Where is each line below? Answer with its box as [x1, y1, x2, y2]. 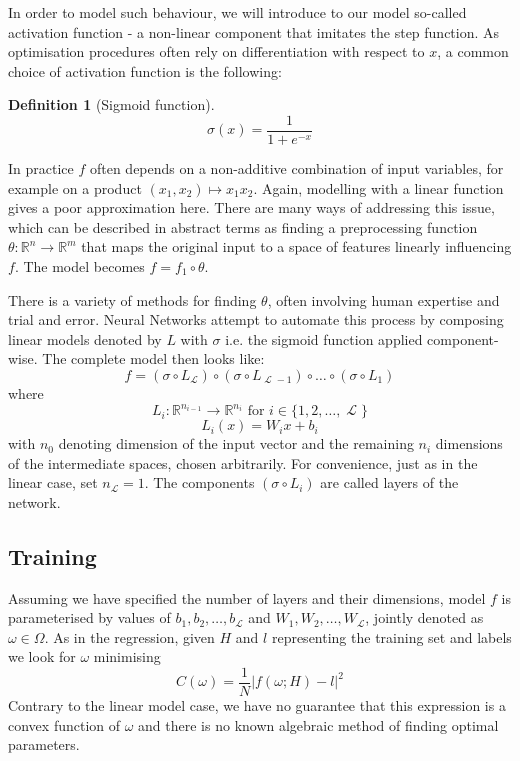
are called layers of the [320, 472, 459, 493]
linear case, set [8, 472, 98, 493]
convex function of [8, 714, 121, 735]
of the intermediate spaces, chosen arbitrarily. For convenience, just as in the [8, 452, 478, 473]
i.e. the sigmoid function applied [225, 328, 423, 349]
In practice [8, 158, 74, 179]
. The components [144, 472, 255, 493]
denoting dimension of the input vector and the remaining [58, 433, 414, 454]
